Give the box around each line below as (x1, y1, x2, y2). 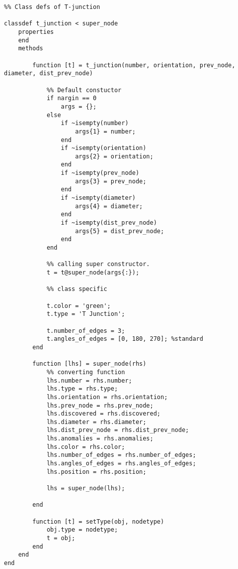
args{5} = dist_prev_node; (75, 227, 164, 235)
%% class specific (46, 285, 107, 293)
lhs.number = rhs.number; (46, 377, 132, 384)
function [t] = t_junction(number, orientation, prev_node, (32, 61, 236, 69)
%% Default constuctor (46, 86, 122, 94)
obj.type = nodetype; (46, 526, 118, 534)
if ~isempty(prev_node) (61, 169, 140, 177)
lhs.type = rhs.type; (46, 385, 118, 393)
